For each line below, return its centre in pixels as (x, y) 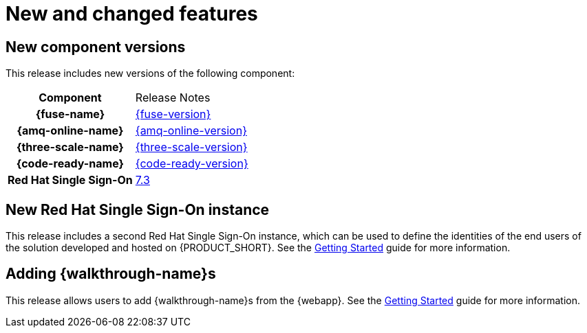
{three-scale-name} (70, 147)
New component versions (96, 47)
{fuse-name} (70, 114)
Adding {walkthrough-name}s (111, 274)
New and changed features (132, 14)
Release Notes (173, 98)
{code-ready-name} (70, 164)
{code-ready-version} (192, 164)
